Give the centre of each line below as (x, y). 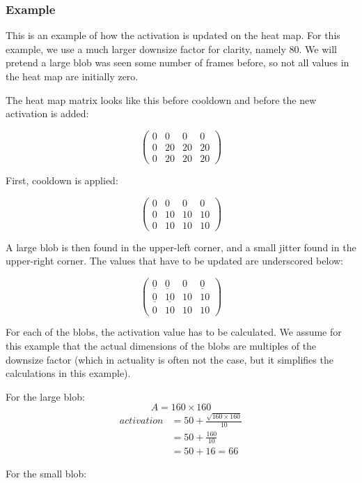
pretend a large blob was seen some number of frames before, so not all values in (178, 62)
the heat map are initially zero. (72, 76)
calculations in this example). (68, 373)
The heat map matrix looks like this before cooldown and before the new (161, 99)
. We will (318, 49)
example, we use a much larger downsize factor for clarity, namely (146, 49)
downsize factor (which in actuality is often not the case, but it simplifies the (170, 359)
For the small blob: (46, 474)
